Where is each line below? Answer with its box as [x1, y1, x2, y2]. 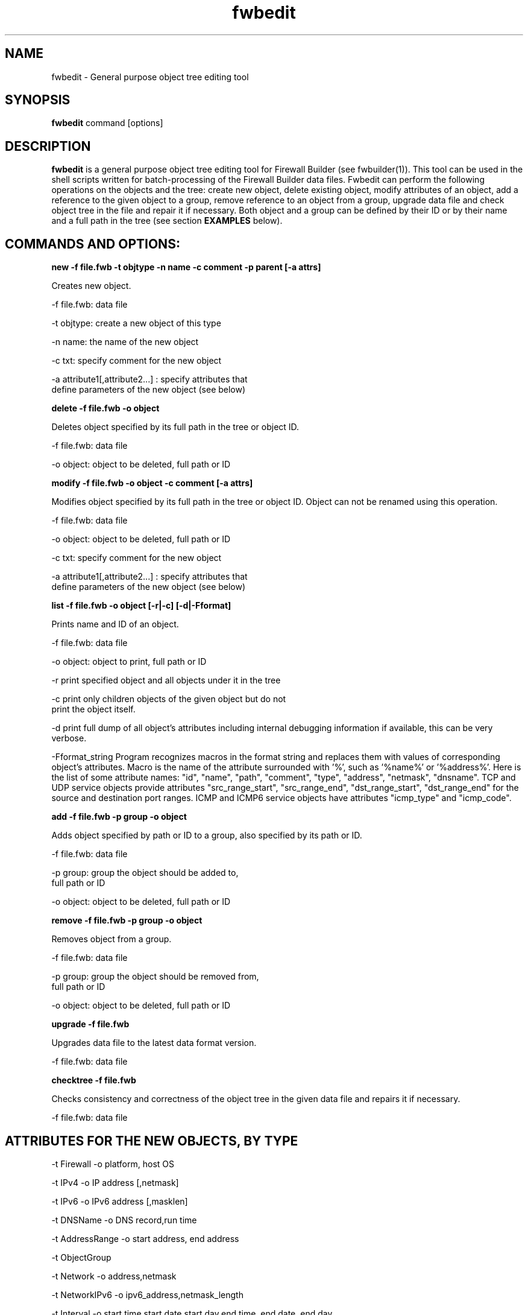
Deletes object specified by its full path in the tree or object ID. [51, 422, 300, 433]
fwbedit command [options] [51, 118, 163, 128]
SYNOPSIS [5, 92, 71, 108]
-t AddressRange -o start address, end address [51, 1233, 239, 1244]
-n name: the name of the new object [51, 337, 199, 347]
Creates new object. [51, 280, 131, 291]
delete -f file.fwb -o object [51, 403, 160, 414]
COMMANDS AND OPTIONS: [5, 236, 180, 252]
